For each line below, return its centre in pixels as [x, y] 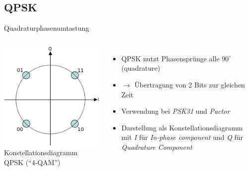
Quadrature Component [157, 147]
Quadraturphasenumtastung [47, 28]
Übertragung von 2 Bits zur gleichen [190, 84]
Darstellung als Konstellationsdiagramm [182, 127]
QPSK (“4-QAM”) [32, 162]
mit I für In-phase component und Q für [182, 137]
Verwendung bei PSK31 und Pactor [176, 111]
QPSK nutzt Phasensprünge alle [170, 58]
